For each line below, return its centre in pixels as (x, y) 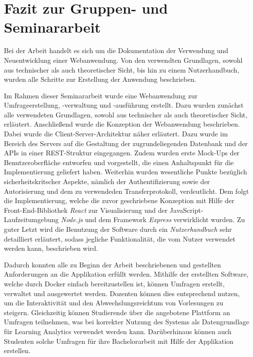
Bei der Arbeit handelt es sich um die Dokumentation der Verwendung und (116, 50)
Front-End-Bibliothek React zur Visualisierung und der (86, 210)
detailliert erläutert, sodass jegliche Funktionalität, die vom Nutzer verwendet (120, 238)
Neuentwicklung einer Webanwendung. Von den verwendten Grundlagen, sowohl (123, 60)
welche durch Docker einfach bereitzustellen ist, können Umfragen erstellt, (114, 283)
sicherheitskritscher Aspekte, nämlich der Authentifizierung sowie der (107, 181)
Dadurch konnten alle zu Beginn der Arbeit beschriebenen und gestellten (112, 264)
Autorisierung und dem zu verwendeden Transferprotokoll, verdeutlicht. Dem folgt (126, 191)
